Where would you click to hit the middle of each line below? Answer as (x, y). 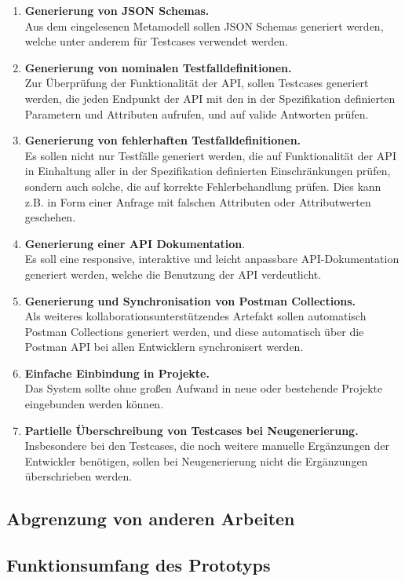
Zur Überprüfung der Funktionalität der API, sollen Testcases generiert (197, 83)
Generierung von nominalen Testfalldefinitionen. (158, 67)
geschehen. (50, 217)
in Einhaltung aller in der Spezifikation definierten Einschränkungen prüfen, (208, 171)
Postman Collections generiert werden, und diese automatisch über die (194, 331)
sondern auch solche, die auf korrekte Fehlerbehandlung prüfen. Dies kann (203, 186)
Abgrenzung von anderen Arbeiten (151, 519)
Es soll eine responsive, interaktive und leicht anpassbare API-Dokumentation (212, 259)
